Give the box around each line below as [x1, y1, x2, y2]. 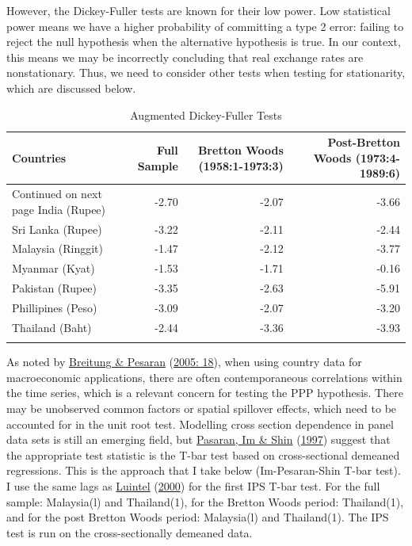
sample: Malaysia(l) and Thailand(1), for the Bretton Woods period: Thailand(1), [6, 493, 404, 510]
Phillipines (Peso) [12, 300, 97, 315]
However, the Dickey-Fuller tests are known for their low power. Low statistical [6, 2, 391, 18]
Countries [12, 149, 67, 166]
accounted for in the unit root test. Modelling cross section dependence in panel [6, 415, 394, 432]
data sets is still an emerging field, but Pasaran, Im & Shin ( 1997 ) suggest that [6, 431, 391, 448]
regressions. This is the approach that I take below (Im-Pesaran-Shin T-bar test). [6, 462, 401, 479]
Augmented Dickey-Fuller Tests [130, 106, 282, 123]
